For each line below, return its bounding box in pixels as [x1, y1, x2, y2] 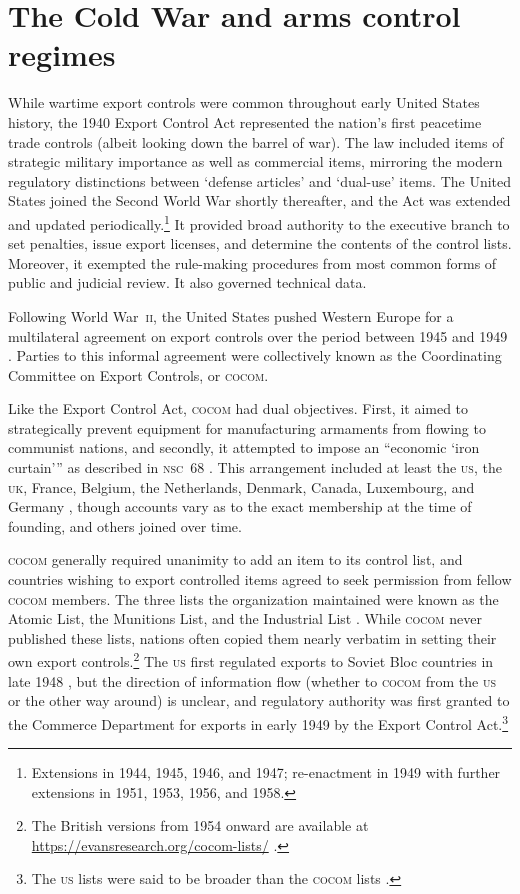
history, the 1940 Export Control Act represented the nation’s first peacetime [8, 111, 482, 132]
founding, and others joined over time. [8, 515, 242, 536]
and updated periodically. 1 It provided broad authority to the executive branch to [8, 210, 510, 234]
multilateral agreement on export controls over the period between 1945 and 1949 [8, 325, 508, 346]
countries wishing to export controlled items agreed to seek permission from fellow [8, 569, 512, 590]
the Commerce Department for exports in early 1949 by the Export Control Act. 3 [8, 710, 509, 734]
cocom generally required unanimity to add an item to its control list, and [8, 549, 463, 570]
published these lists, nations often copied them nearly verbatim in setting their [8, 627, 497, 648]
